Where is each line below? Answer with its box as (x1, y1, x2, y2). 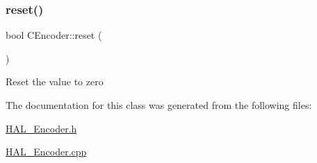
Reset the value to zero (6, 74, 104, 89)
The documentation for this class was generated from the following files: (6, 98, 312, 112)
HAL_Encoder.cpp (6, 144, 87, 159)
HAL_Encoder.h (6, 121, 77, 135)
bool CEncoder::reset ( (6, 28, 102, 42)
